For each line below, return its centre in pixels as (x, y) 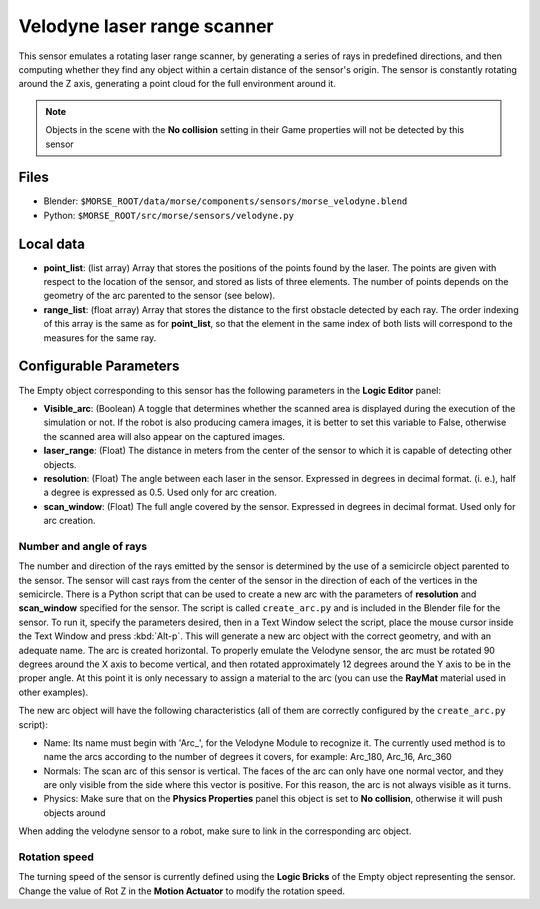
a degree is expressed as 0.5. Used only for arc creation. (160, 492)
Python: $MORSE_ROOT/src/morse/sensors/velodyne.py (169, 215)
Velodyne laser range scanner (146, 26)
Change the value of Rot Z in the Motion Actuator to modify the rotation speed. (181, 891)
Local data (51, 243)
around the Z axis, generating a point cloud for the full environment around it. (177, 84)
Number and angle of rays (83, 546)
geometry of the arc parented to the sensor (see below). (159, 296)
